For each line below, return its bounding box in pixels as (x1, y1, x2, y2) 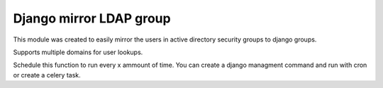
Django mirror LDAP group (13, 11, 171, 26)
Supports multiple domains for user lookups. (13, 48, 143, 56)
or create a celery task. (13, 70, 81, 79)
